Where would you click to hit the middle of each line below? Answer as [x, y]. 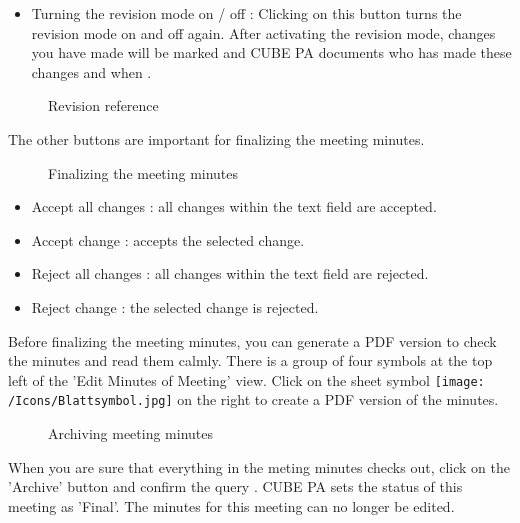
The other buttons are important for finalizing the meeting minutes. [216, 138]
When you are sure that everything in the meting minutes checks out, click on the [259, 466]
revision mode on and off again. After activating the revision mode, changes [263, 32]
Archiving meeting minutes [131, 433]
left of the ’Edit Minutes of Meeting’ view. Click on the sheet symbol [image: [246, 379]
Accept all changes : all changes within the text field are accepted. [234, 206]
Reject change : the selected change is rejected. [175, 306]
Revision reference [103, 105]
